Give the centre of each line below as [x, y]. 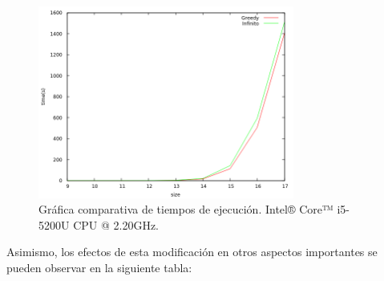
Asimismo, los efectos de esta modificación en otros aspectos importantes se [192, 252]
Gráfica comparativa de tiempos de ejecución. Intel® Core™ [186, 209]
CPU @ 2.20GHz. [116, 224]
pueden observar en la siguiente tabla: [99, 267]
